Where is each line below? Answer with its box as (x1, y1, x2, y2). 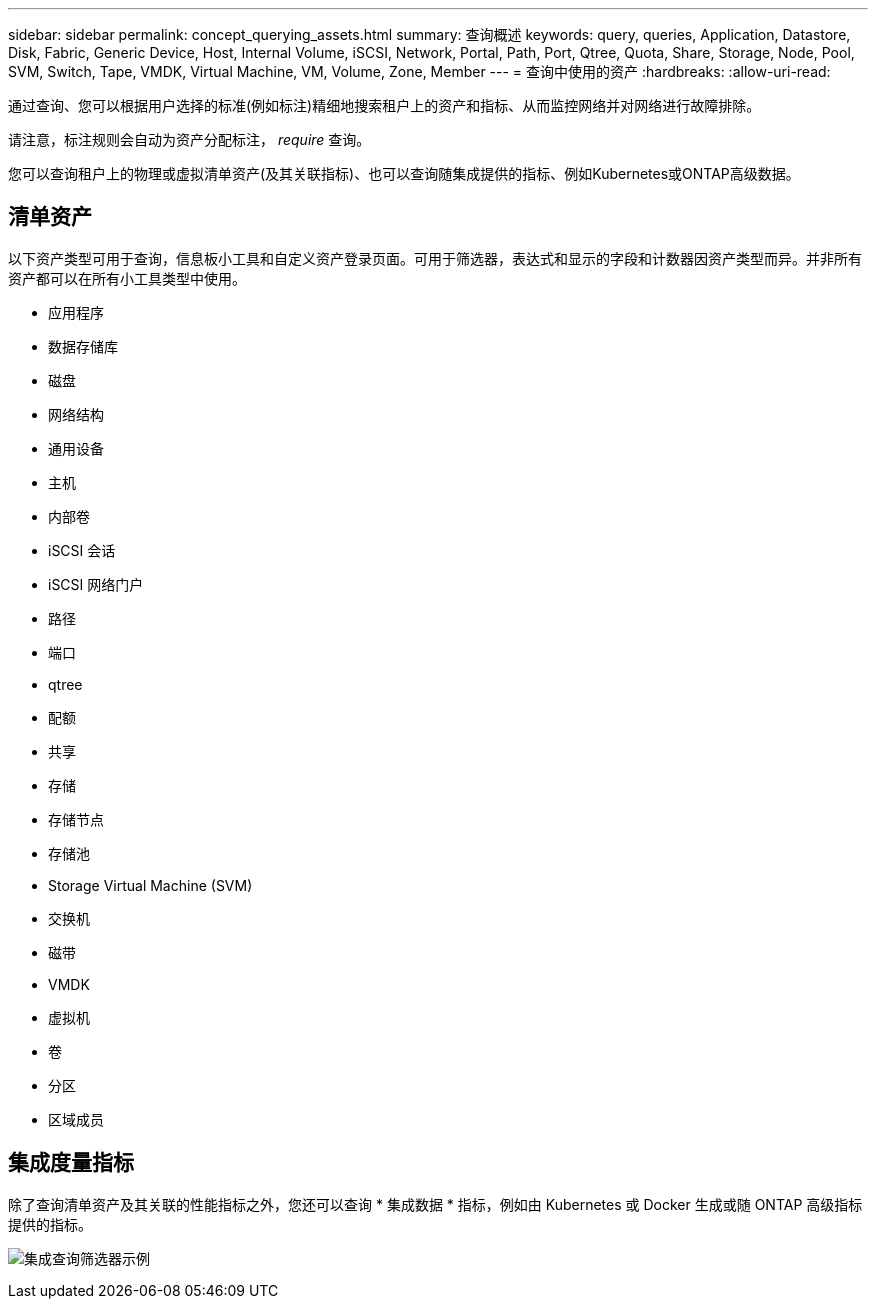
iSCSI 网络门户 (48, 575, 144, 593)
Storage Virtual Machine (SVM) (48, 876, 253, 894)
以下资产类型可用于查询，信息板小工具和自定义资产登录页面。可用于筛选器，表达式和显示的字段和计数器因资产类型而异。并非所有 (8, 249, 862, 267)
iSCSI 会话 (48, 541, 116, 559)
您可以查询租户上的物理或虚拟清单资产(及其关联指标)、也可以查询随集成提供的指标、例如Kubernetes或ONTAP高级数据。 (8, 165, 800, 182)
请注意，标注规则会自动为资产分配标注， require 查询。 (8, 131, 371, 148)
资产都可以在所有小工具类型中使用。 (8, 269, 246, 287)
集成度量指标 (8, 1150, 134, 1176)
